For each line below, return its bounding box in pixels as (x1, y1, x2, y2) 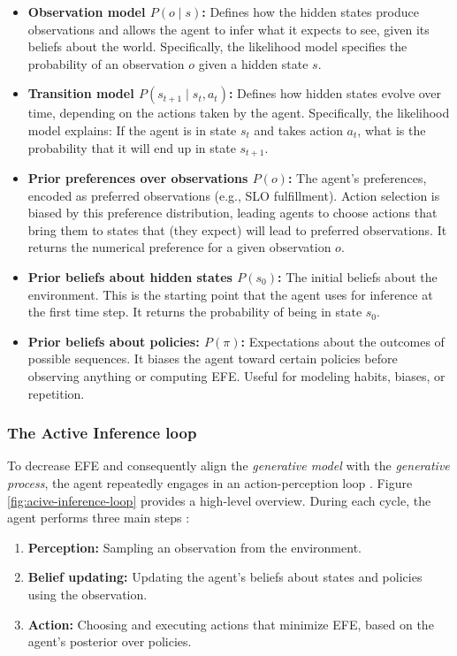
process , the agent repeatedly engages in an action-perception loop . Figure (7, 473, 413, 492)
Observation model (27, 3, 146, 20)
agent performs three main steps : (7, 508, 190, 527)
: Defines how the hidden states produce (202, 3, 419, 20)
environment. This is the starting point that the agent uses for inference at (27, 285, 433, 303)
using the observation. (27, 584, 148, 603)
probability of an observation (27, 54, 185, 72)
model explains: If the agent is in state (27, 120, 237, 139)
